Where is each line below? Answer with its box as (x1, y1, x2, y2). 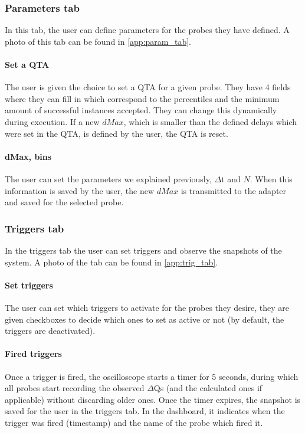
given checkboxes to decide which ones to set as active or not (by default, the (5, 313, 284, 325)
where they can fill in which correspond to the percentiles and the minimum (5, 92, 280, 104)
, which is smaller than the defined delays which (123, 115, 297, 127)
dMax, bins (5, 150, 52, 162)
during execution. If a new (5, 115, 100, 127)
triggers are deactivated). (5, 324, 96, 337)
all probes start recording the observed (5, 382, 145, 394)
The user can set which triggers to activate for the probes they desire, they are (5, 301, 290, 313)
